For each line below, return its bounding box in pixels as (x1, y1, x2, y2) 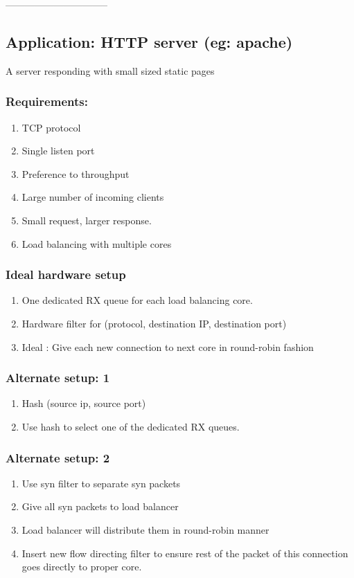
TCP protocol (21, 120, 81, 134)
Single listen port (21, 143, 95, 158)
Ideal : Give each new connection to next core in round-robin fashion (21, 339, 314, 354)
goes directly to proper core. (21, 559, 142, 574)
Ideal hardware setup (6, 266, 126, 283)
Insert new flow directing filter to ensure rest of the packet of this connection (21, 545, 348, 560)
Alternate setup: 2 (6, 449, 110, 466)
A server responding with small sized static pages (6, 63, 215, 78)
